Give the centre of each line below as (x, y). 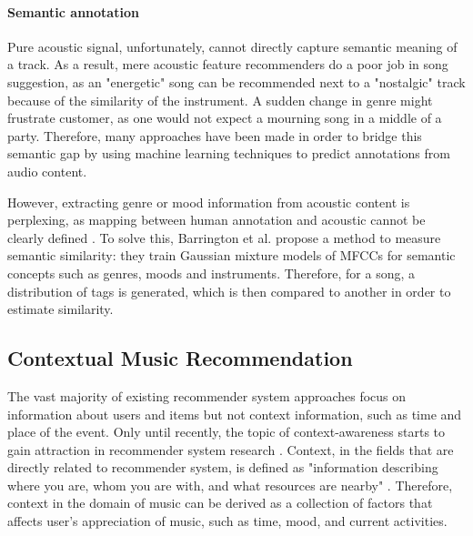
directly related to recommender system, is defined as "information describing (223, 467)
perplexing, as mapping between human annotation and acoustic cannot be (216, 220)
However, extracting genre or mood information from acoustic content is (209, 202)
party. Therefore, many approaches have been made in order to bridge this (215, 135)
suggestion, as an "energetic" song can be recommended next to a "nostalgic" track (236, 81)
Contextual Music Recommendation (180, 358)
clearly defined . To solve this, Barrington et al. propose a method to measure (224, 237)
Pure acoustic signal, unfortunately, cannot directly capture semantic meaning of (232, 46)
